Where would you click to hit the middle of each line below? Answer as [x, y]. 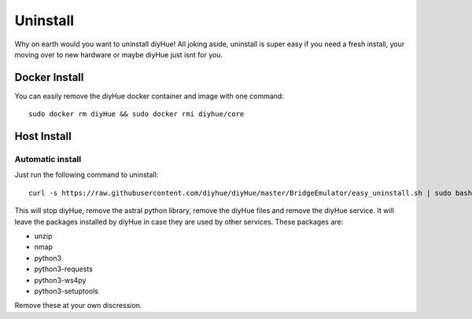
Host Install [43, 136]
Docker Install [49, 77]
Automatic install [48, 159]
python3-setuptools [66, 291]
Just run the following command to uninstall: [87, 175]
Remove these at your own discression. [78, 306]
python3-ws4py [60, 280]
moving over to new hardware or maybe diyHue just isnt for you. [119, 54]
